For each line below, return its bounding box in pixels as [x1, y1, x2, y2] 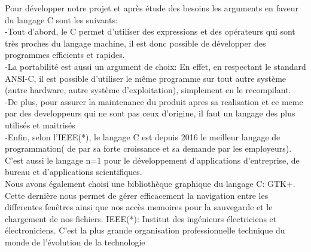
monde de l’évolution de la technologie [5, 235, 145, 248]
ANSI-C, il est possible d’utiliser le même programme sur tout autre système [5, 72, 286, 84]
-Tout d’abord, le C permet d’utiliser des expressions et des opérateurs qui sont [5, 25, 295, 38]
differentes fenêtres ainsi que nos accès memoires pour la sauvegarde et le [5, 201, 273, 213]
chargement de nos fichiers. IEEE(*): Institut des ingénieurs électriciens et [5, 212, 277, 225]
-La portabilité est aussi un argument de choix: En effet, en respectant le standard [5, 60, 306, 72]
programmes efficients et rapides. [5, 48, 125, 61]
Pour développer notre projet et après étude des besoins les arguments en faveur [5, 2, 298, 14]
